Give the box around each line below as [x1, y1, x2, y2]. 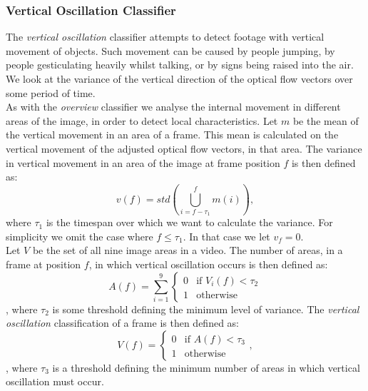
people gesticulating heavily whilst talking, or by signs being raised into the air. [6, 57, 354, 72]
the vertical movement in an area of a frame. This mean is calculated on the [6, 127, 339, 142]
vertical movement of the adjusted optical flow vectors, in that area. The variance [6, 141, 362, 156]
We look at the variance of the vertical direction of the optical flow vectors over [6, 71, 353, 86]
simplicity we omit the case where [6, 228, 153, 243]
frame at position [6, 257, 81, 272]
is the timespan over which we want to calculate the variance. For [46, 215, 333, 230]
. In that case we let [183, 228, 270, 243]
